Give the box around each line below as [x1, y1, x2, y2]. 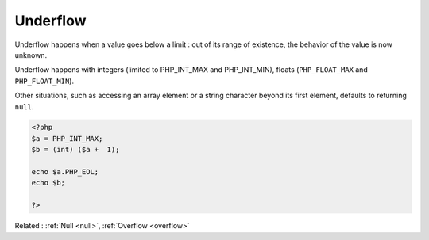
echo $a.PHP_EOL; [31, 167, 99, 177]
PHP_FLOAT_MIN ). [14, 76, 75, 86]
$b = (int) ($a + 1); [31, 145, 120, 154]
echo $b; [31, 178, 66, 188]
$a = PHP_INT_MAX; [31, 134, 103, 143]
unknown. [14, 50, 48, 59]
